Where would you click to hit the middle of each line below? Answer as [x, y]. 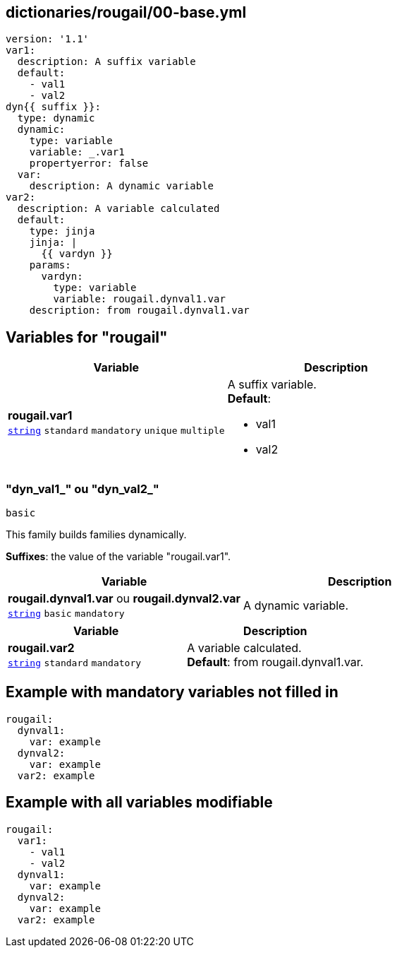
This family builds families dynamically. [96, 535]
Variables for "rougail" [87, 337]
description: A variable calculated [118, 209]
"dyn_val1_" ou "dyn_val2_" [83, 489]
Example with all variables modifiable [139, 803]
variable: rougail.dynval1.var [139, 299]
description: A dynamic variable [122, 186]
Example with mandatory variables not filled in [172, 692]
